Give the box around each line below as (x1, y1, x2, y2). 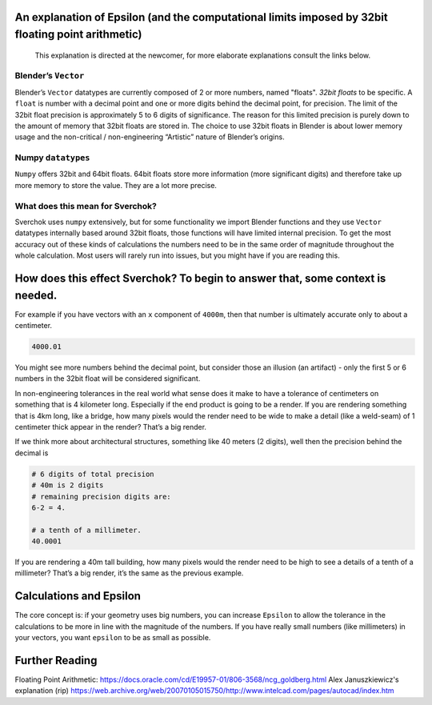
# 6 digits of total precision (31, 469, 155, 479)
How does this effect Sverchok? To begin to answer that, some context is (14, 271, 386, 285)
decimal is (14, 448, 49, 458)
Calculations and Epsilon (14, 589, 142, 603)
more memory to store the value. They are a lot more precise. (14, 180, 218, 190)
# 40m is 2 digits (31, 481, 104, 490)
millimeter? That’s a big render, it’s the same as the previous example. (14, 568, 244, 578)
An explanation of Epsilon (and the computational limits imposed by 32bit (14, 10, 388, 24)
